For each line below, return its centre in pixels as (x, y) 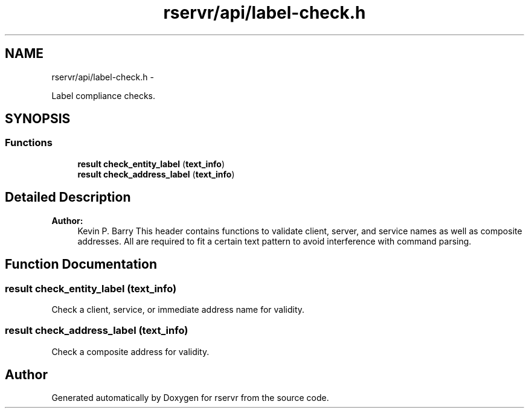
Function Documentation (81, 264)
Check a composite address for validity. (130, 351)
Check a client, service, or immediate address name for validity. (178, 309)
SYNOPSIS (38, 119)
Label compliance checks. (104, 95)
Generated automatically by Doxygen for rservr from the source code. (190, 398)
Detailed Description (68, 197)
